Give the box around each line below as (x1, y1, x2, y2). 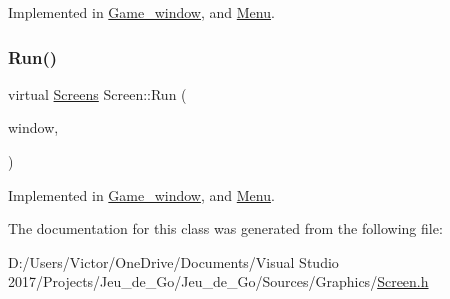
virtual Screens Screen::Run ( (8, 83, 187, 104)
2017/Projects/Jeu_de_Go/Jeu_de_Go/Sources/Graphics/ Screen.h (8, 271, 429, 292)
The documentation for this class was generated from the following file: (8, 218, 443, 239)
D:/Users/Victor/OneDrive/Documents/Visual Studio (8, 251, 339, 272)
